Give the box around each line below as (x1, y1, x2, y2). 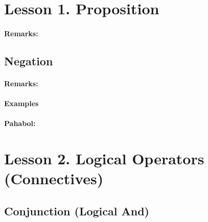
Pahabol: (4, 118, 36, 129)
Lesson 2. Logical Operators (4, 148, 204, 169)
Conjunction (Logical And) (4, 203, 149, 218)
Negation (4, 53, 53, 68)
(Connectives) (4, 168, 104, 189)
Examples (4, 98, 39, 109)
